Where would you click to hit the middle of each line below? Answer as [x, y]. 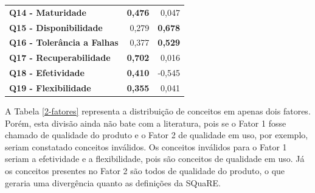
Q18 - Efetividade [47, 73]
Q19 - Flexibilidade [50, 87]
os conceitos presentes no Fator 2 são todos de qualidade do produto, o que [145, 171]
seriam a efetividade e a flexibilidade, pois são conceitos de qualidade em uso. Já [155, 159]
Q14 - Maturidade [48, 12]
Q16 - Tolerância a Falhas [64, 42]
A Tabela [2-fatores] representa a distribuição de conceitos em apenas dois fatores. [158, 111]
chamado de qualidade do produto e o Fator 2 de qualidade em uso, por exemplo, [157, 135]
